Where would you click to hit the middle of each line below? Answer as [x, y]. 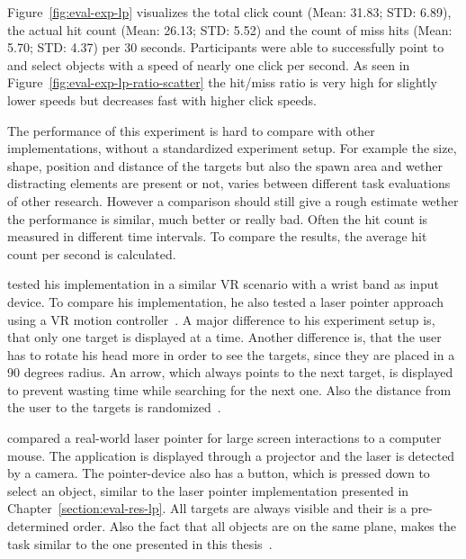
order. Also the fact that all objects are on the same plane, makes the [264, 526]
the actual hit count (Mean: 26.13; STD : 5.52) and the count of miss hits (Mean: [230, 29]
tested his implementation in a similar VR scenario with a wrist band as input [223, 284]
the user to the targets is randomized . [114, 407]
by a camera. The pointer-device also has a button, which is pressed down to [219, 473]
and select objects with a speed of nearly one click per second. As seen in [209, 64]
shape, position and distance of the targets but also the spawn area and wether [225, 165]
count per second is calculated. [92, 253]
